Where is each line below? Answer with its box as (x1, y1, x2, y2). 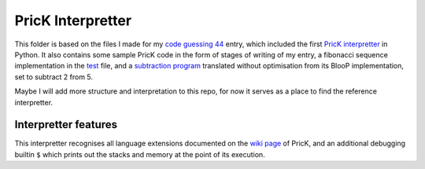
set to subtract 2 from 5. (14, 72, 94, 82)
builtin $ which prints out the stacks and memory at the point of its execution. (14, 149, 265, 159)
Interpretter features (14, 118, 118, 131)
